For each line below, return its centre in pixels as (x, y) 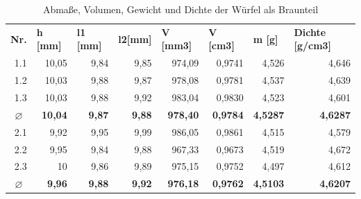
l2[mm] (135, 38)
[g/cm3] (313, 45)
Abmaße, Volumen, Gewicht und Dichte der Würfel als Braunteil (180, 9)
